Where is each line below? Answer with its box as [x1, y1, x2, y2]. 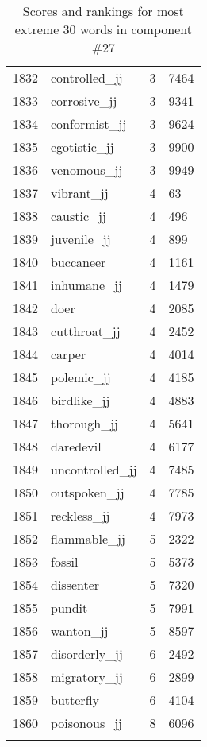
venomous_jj [51, 161, 123, 179]
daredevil [51, 437, 102, 455]
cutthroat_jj [51, 322, 121, 340]
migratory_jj [51, 668, 123, 686]
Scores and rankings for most [22, 2, 184, 20]
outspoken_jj [51, 483, 125, 501]
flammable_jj [51, 529, 125, 548]
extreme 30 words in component [14, 20, 192, 38]
